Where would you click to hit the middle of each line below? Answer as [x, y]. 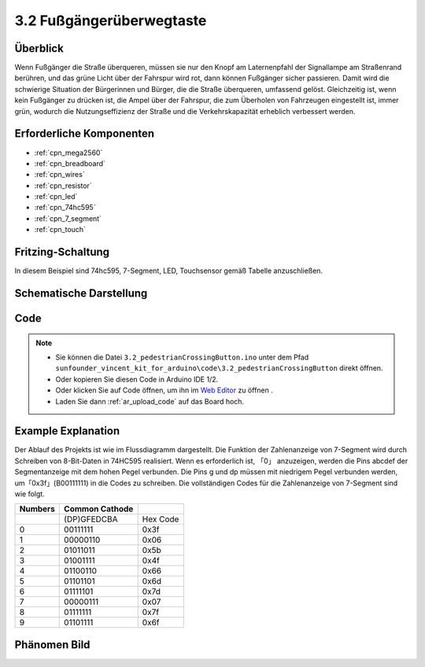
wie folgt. [30, 494]
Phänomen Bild [52, 645]
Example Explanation [67, 431]
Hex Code [161, 519]
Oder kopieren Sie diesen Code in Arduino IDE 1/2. [137, 379]
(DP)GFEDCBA [91, 519]
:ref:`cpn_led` [56, 197]
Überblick [39, 48]
